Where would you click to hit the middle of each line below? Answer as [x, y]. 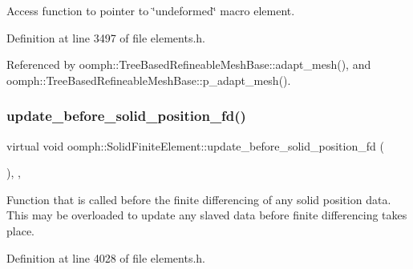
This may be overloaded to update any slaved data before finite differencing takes [207, 215]
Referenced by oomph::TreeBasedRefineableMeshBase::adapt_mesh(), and [189, 64]
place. [20, 230]
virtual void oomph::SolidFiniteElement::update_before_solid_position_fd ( [195, 145]
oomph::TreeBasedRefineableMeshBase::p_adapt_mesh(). [149, 80]
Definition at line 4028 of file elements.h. [106, 257]
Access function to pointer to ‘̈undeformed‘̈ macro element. [151, 10]
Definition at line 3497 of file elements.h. [106, 37]
